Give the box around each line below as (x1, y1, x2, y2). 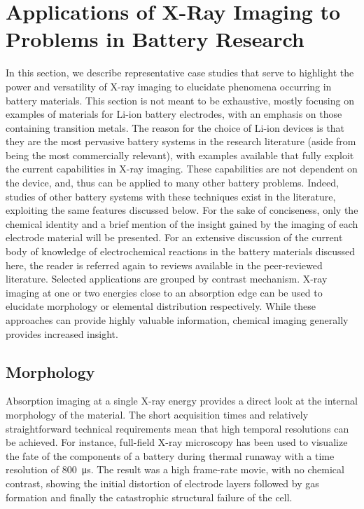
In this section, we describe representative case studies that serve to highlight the (6, 65, 354, 80)
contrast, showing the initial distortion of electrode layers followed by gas (6, 475, 319, 490)
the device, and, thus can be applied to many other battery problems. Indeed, (6, 175, 339, 190)
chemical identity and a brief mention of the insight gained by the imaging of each (6, 216, 358, 231)
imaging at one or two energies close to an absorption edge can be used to (6, 285, 323, 299)
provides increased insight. (6, 326, 118, 341)
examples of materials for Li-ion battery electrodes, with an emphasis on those (6, 107, 342, 121)
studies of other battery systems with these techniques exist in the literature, (6, 189, 336, 203)
